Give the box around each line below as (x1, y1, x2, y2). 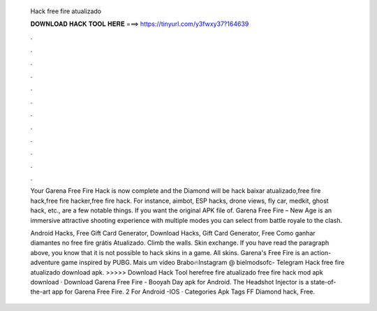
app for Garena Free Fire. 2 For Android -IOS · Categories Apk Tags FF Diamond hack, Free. (52, 287, 316, 296)
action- (310, 248, 332, 256)
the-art (30, 287, 51, 296)
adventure (30, 259, 60, 267)
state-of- (310, 277, 337, 286)
